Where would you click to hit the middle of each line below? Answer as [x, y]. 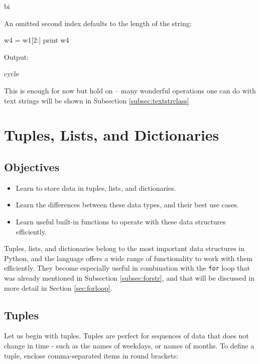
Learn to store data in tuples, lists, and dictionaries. [96, 188]
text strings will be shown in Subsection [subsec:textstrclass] [97, 100]
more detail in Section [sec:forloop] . [58, 287]
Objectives [32, 166]
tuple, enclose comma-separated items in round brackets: [91, 355]
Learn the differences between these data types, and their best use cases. [127, 205]
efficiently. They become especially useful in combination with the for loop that [127, 268]
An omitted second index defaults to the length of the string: [98, 23]
